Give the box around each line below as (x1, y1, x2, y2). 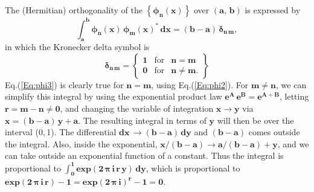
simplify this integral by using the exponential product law (5, 90, 222, 103)
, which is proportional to (146, 161, 240, 174)
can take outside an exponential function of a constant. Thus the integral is (5, 149, 284, 162)
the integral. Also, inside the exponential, (5, 137, 158, 150)
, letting (279, 90, 309, 103)
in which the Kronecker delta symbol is (5, 40, 150, 53)
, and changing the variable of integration (60, 102, 214, 115)
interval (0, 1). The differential (5, 126, 117, 138)
